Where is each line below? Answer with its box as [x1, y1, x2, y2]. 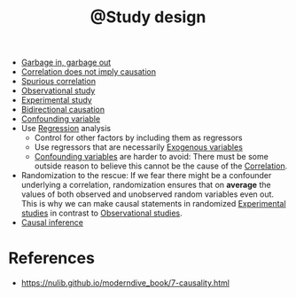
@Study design [90, 7, 206, 27]
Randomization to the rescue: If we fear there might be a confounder [20, 170, 272, 181]
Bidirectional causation [20, 105, 105, 115]
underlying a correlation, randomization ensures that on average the [20, 180, 271, 191]
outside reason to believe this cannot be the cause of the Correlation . [34, 160, 288, 171]
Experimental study [20, 95, 92, 106]
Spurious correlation [20, 76, 97, 87]
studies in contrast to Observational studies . [20, 207, 183, 219]
